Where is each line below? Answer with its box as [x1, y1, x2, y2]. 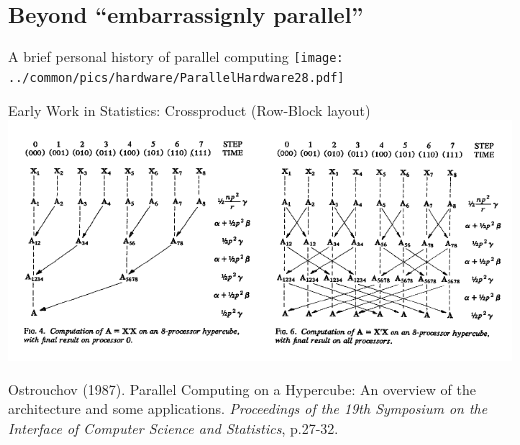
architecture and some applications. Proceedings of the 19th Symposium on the [8, 398, 488, 419]
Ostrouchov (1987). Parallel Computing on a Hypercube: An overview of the [8, 378, 476, 399]
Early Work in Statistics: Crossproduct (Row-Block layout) [8, 99, 371, 120]
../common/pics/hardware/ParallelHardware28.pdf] [8, 70, 345, 85]
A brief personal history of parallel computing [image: [8, 46, 344, 67]
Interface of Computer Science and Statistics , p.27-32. [8, 417, 339, 438]
